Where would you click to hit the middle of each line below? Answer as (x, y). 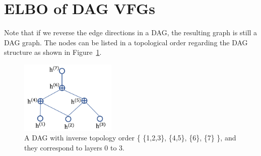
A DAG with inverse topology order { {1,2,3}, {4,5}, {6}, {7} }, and (130, 138)
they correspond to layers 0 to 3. (74, 147)
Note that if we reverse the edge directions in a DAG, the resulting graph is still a (131, 32)
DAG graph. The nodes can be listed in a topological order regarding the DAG (126, 42)
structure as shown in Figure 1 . (53, 52)
